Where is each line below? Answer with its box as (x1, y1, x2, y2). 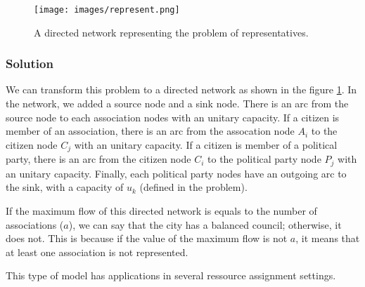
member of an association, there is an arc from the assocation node (6, 124, 295, 138)
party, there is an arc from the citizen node (6, 152, 191, 166)
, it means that (295, 231, 360, 246)
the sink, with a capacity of (6, 180, 124, 194)
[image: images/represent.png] (34, 5, 180, 15)
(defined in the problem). (139, 180, 248, 194)
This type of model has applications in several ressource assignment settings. (6, 268, 336, 283)
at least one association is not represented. (6, 244, 188, 259)
